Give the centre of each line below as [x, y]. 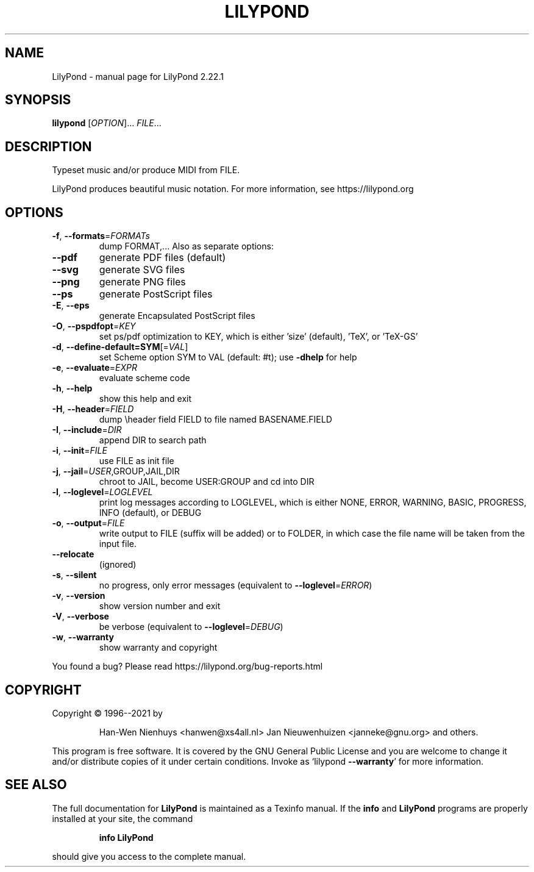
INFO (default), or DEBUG [150, 513]
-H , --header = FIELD [93, 409]
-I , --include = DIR [87, 430]
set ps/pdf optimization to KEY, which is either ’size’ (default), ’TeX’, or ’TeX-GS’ [258, 337]
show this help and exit [145, 399]
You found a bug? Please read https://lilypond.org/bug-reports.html [187, 667]
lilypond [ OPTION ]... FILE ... [107, 123]
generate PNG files [142, 282]
